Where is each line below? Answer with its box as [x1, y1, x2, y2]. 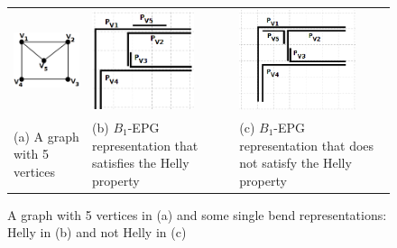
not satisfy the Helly [239, 153, 352, 172]
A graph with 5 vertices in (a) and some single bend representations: [7, 205, 387, 224]
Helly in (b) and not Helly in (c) [7, 223, 187, 242]
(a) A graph [14, 126, 79, 145]
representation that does [239, 135, 374, 154]
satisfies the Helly [92, 153, 189, 172]
